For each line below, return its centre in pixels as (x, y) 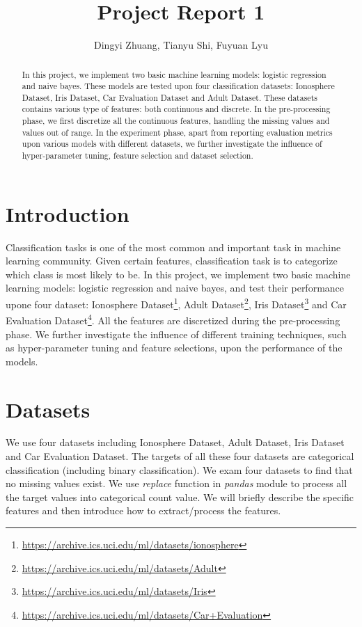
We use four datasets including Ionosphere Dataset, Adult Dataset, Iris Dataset (175, 442)
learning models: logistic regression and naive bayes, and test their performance (175, 288)
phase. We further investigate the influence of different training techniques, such (176, 334)
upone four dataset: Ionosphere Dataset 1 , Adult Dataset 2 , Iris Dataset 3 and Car (176, 303)
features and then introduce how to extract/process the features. (143, 510)
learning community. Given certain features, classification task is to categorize (172, 261)
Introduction (68, 213)
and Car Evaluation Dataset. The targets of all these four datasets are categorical (180, 456)
